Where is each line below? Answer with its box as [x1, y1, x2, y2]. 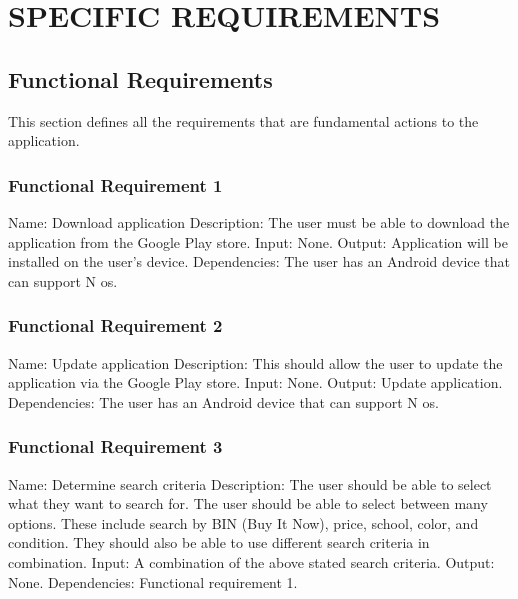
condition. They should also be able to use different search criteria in [8, 532, 430, 553]
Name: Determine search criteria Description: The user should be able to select [8, 473, 492, 494]
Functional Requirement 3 [8, 434, 223, 459]
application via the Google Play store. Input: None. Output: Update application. [8, 372, 503, 393]
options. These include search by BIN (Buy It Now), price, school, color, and [8, 512, 479, 533]
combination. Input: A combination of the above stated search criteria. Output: [8, 551, 495, 572]
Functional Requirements [8, 63, 273, 94]
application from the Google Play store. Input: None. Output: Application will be [8, 231, 508, 252]
